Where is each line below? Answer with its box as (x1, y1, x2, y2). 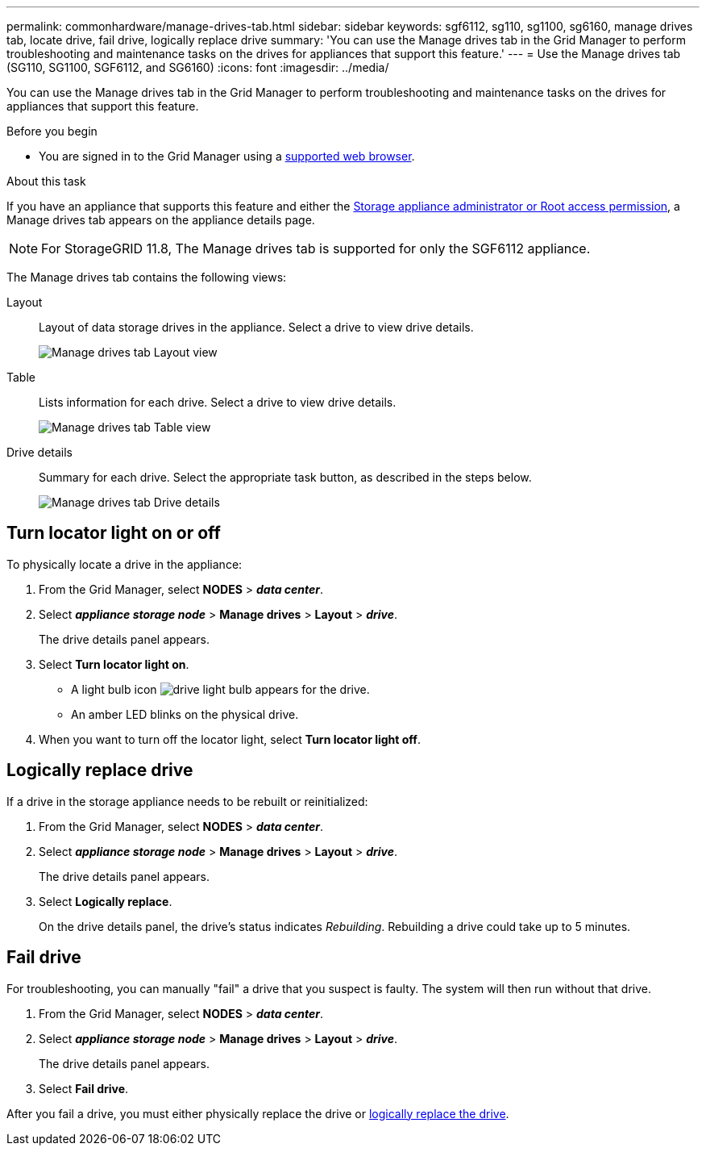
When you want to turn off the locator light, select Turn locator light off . (39, 732, 421, 746)
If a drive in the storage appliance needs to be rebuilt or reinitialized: (6, 794, 368, 808)
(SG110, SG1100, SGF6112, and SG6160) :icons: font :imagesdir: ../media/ (6, 61, 389, 74)
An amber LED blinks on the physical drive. (71, 707, 299, 721)
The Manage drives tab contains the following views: (6, 270, 287, 284)
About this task (6, 174, 86, 188)
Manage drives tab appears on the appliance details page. (6, 213, 315, 227)
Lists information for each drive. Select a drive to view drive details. (39, 395, 397, 409)
